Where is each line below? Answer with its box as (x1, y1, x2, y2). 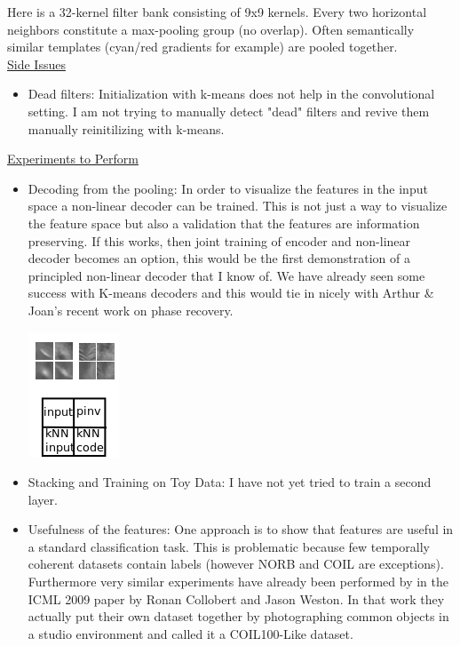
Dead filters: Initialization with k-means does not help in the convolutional (28, 84, 435, 103)
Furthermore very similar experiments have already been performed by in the (28, 572, 449, 591)
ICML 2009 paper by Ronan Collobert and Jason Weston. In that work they (28, 589, 445, 608)
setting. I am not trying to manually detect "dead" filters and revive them (28, 101, 430, 120)
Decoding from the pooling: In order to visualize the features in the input (28, 179, 428, 197)
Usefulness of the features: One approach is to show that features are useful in (28, 520, 454, 538)
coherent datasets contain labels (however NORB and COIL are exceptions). (28, 554, 444, 573)
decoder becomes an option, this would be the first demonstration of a (28, 249, 410, 267)
